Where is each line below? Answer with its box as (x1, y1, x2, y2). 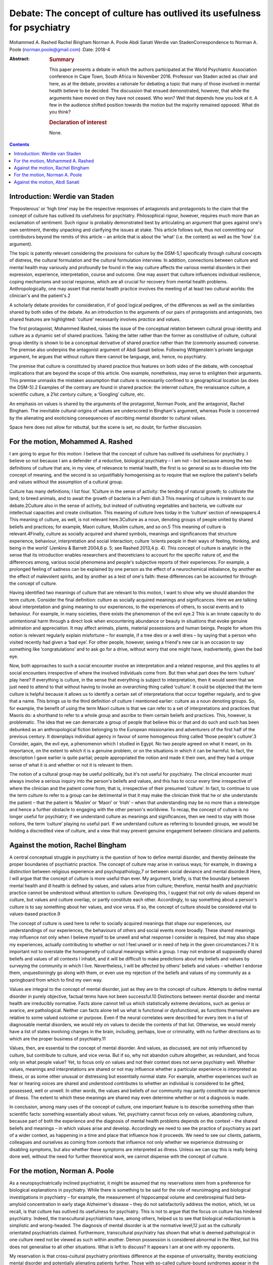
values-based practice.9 (9, 911, 61, 917)
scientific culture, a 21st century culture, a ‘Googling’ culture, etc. (9, 391, 146, 397)
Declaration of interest (49, 119, 107, 126)
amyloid (9, 1201, 26, 1207)
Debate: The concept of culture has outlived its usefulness (9, 8, 261, 19)
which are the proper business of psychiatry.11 (9, 1035, 106, 1042)
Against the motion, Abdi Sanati (14, 179, 79, 185)
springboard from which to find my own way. (9, 977, 103, 983)
